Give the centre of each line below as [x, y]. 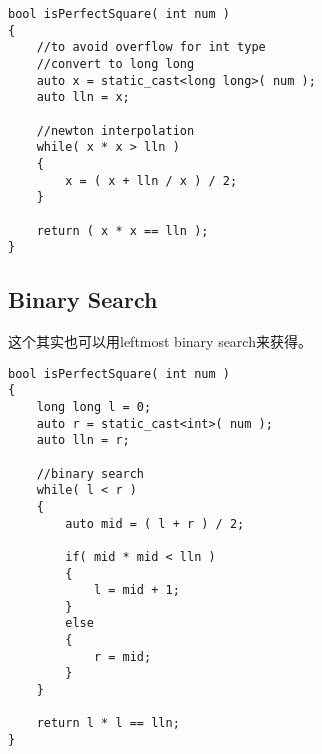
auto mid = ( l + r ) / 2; [155, 523]
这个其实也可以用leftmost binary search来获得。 [160, 341]
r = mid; [122, 656]
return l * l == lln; [108, 723]
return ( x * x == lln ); [122, 230]
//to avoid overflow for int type [151, 47]
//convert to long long [115, 63]
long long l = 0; [94, 406]
